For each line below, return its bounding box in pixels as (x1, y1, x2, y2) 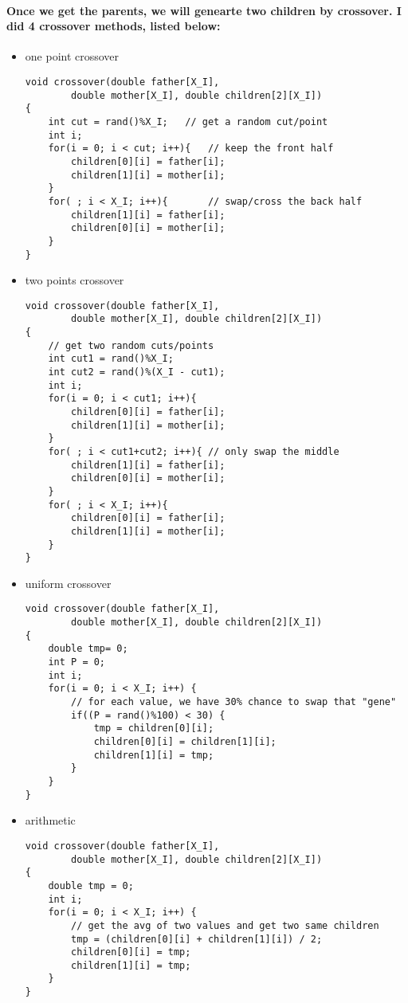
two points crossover (25, 272, 124, 288)
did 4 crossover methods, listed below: (6, 18, 221, 34)
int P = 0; (48, 656, 106, 668)
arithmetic (25, 812, 76, 829)
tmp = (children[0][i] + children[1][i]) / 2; (71, 933, 323, 945)
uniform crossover (25, 574, 112, 591)
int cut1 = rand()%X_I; (48, 353, 174, 365)
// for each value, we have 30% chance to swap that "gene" (71, 696, 397, 708)
